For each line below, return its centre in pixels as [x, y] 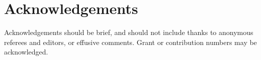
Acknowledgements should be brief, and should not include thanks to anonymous [129, 32]
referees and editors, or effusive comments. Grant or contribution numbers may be [130, 42]
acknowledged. [26, 52]
